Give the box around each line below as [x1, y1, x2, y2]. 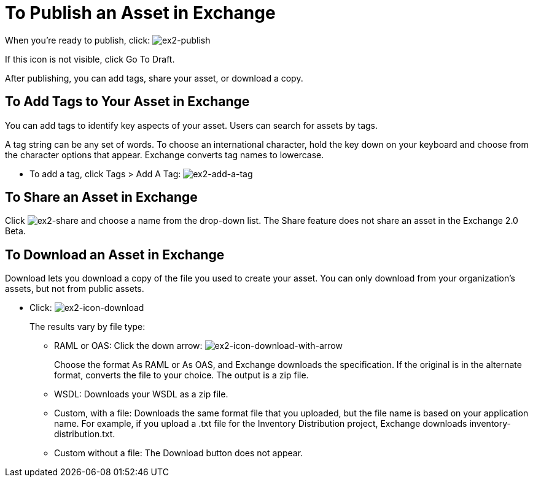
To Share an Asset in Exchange [5, 189, 198, 205]
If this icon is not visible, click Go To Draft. [5, 53, 175, 64]
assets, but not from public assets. [5, 283, 144, 294]
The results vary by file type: [29, 321, 146, 332]
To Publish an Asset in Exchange [5, 2, 276, 23]
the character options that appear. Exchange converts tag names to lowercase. [5, 149, 324, 160]
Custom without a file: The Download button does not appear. [54, 448, 303, 459]
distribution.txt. [54, 429, 115, 440]
